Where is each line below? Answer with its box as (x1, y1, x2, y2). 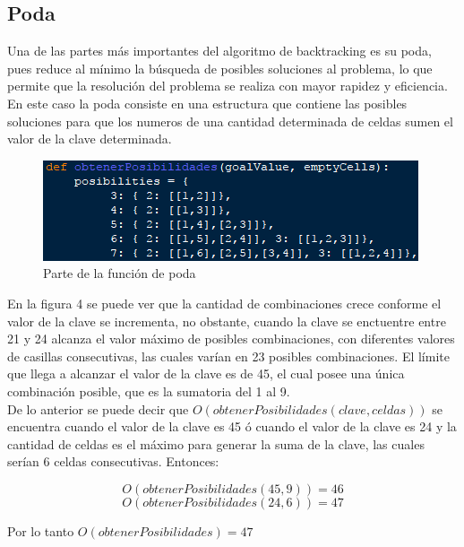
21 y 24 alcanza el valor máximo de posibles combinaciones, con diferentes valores (7, 329, 455, 348)
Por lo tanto (7, 521, 74, 540)
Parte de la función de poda (43, 264, 196, 282)
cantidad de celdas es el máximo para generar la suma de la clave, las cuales (7, 434, 425, 453)
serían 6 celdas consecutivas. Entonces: (7, 452, 219, 471)
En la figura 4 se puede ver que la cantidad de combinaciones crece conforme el (7, 293, 442, 312)
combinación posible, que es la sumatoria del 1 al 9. (7, 381, 290, 400)
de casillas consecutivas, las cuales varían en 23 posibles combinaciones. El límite (7, 346, 450, 365)
